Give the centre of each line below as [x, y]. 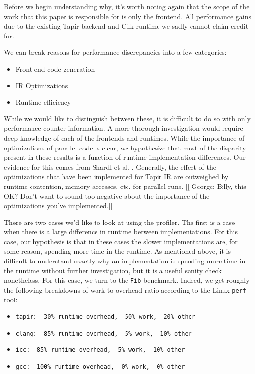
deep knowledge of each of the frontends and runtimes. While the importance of [124, 137]
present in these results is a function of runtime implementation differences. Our [125, 157]
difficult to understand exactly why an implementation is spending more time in [125, 261]
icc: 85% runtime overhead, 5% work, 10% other [100, 350]
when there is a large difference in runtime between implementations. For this [121, 232]
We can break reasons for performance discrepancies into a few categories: [115, 52]
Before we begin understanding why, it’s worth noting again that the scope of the [127, 6]
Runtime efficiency [43, 102]
